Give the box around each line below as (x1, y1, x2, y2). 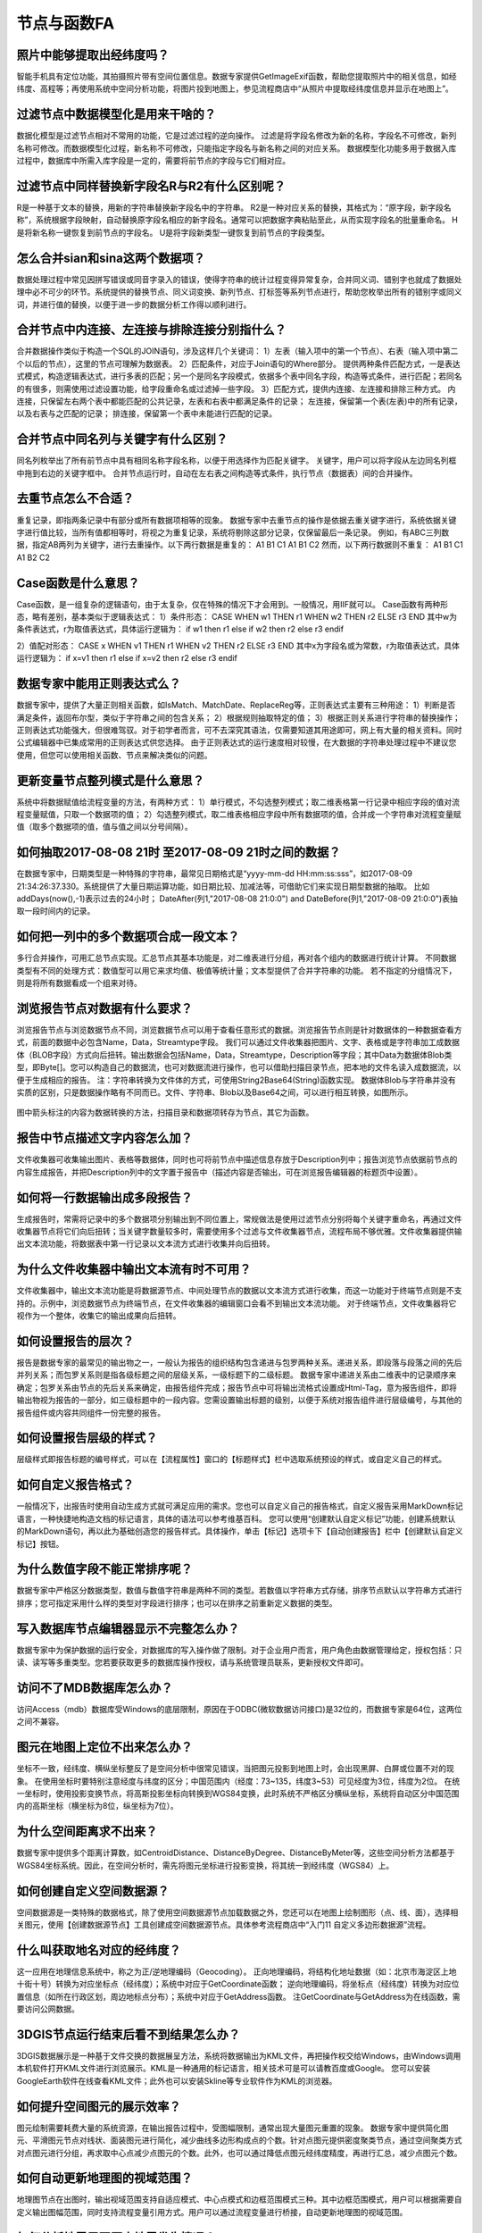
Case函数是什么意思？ (16, 575, 140, 590)
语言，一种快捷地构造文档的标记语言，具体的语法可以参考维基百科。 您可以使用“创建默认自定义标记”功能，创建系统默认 (16, 1513, 456, 1524)
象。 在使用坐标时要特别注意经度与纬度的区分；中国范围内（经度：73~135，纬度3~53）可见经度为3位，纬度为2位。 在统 (16, 1776, 461, 1786)
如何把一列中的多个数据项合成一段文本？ (16, 929, 240, 944)
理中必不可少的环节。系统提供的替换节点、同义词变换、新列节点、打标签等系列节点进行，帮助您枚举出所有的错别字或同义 (16, 287, 462, 297)
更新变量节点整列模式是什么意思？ (16, 773, 204, 788)
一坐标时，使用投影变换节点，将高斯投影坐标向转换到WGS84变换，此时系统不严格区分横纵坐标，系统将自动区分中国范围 (16, 1788, 460, 1799)
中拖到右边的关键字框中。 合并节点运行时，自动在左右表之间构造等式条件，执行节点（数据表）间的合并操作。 (16, 467, 418, 478)
